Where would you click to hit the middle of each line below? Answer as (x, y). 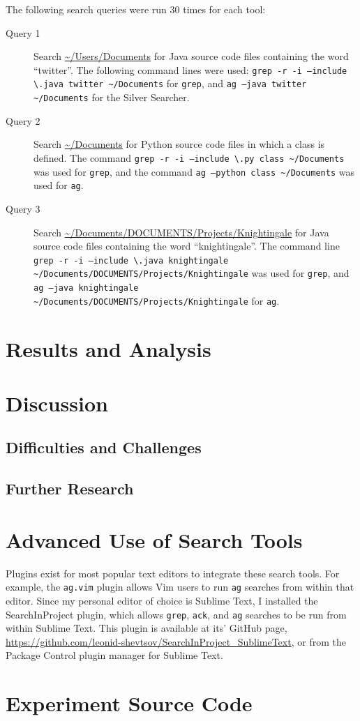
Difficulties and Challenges (104, 447)
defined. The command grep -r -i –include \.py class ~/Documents (189, 157)
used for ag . (59, 185)
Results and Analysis (108, 348)
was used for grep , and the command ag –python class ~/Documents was (194, 171)
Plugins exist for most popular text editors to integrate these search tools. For (173, 573)
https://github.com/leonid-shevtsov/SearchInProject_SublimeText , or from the (176, 641)
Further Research (70, 488)
